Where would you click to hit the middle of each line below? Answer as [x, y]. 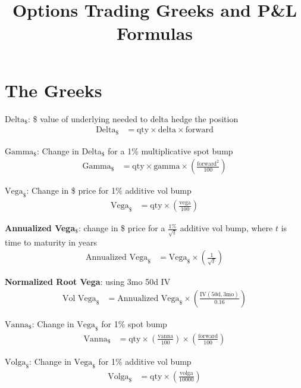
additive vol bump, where [226, 228]
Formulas [155, 33]
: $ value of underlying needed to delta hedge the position [133, 118]
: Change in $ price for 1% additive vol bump [109, 190]
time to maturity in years [51, 242]
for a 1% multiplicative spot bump [170, 150]
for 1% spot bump [134, 323]
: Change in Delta [69, 150]
